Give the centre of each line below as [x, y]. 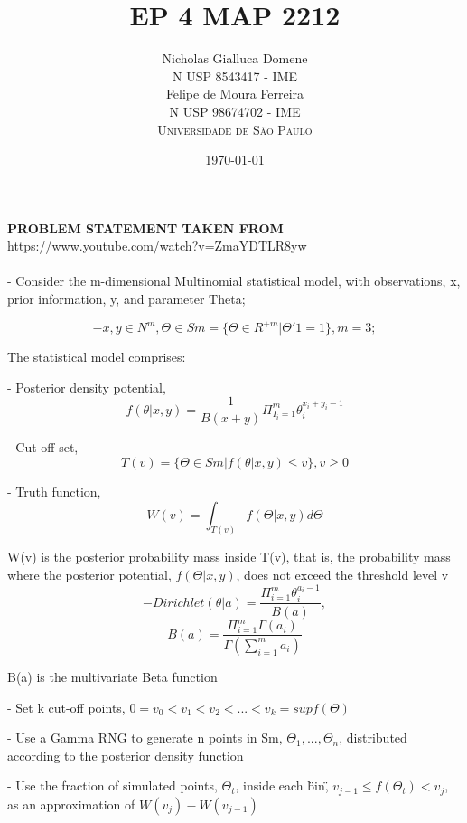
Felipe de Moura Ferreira [235, 94]
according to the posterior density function [126, 755]
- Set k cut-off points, [66, 707]
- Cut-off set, [43, 447]
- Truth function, [54, 491]
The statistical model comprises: [97, 357]
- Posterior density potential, [87, 387]
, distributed [373, 738]
